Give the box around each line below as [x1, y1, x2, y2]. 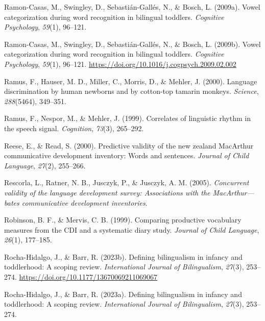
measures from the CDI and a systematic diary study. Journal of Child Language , [4, 224, 259, 235]
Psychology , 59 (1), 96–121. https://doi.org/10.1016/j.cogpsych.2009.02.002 [4, 58, 236, 69]
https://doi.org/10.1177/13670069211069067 [19, 271, 157, 282]
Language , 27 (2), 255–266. [4, 160, 86, 170]
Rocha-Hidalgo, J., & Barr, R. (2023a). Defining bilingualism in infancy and [4, 288, 242, 299]
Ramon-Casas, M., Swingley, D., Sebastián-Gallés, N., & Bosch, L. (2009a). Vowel [4, 2, 260, 12]
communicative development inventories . [21, 197, 148, 208]
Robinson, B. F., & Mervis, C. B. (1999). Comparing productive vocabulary [4, 214, 242, 225]
